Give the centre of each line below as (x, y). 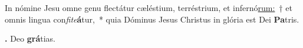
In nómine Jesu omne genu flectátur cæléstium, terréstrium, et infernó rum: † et (149, 8)
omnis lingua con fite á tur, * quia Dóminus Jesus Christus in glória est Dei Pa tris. (152, 19)
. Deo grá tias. (30, 38)
